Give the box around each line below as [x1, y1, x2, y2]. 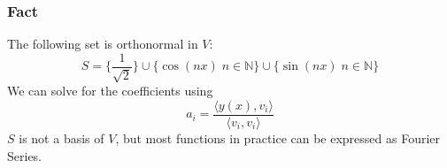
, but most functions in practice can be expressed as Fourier [115, 128, 441, 147]
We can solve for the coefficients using [7, 81, 213, 100]
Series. [7, 146, 42, 164]
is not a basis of [19, 128, 104, 147]
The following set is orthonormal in [7, 34, 198, 53]
